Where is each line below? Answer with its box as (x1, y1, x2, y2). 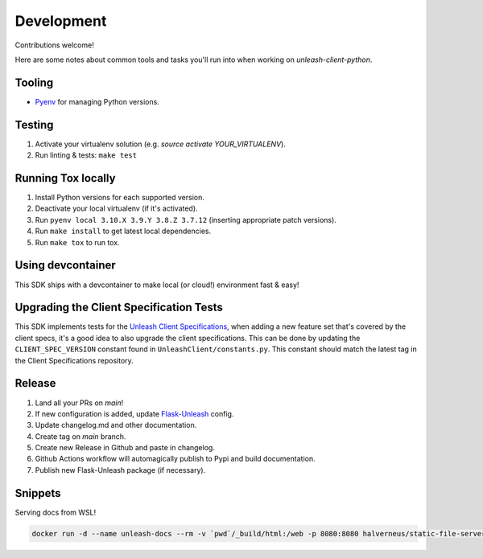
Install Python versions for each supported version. (35, 193, 204, 203)
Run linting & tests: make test (35, 150, 137, 160)
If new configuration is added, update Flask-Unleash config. (35, 408, 234, 418)
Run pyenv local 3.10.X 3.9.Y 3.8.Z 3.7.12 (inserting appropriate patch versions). (35, 215, 337, 224)
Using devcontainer (14, 258, 116, 273)
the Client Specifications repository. (14, 355, 134, 365)
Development (14, 12, 107, 30)
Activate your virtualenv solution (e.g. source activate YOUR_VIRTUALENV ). (35, 139, 286, 149)
